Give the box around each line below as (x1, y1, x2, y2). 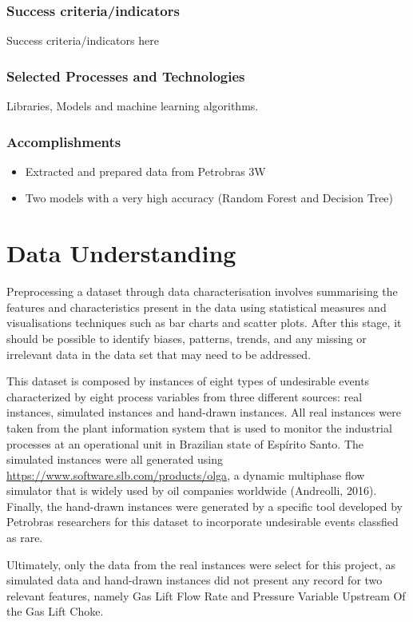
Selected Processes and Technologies (6, 66, 245, 86)
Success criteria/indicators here (6, 32, 159, 49)
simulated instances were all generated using (6, 451, 224, 468)
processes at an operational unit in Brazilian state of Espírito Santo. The (6, 435, 364, 452)
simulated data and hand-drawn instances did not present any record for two (6, 572, 383, 588)
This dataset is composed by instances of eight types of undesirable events (6, 373, 370, 389)
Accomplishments (6, 131, 121, 151)
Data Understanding (6, 237, 236, 269)
